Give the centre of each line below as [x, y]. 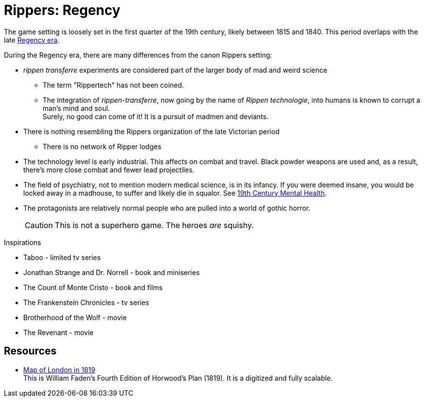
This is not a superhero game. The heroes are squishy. [154, 225]
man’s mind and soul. [76, 108]
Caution [39, 225]
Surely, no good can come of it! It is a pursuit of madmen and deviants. [156, 116]
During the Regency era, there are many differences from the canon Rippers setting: [138, 55]
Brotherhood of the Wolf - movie [75, 317]
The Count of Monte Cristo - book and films [93, 287]
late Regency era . [32, 40]
